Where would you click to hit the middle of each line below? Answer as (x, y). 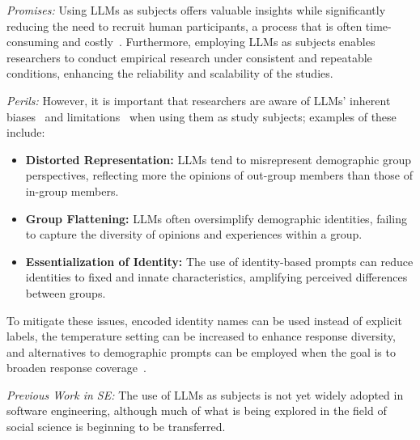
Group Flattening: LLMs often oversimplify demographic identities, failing (216, 218)
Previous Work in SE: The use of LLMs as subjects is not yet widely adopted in (205, 394)
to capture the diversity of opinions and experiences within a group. (194, 234)
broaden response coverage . (76, 368)
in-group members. (72, 190)
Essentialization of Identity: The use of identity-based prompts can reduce (219, 261)
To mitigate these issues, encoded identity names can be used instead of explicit (204, 320)
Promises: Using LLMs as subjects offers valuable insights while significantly (196, 10)
